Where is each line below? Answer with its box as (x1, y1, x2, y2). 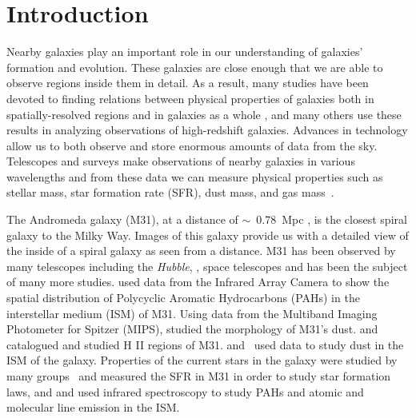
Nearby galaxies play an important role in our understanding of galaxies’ (6, 43, 363, 60)
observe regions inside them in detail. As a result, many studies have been (6, 74, 369, 91)
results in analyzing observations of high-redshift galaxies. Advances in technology (6, 121, 408, 138)
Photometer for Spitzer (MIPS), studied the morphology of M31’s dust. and (6, 320, 378, 337)
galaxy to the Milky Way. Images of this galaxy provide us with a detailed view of (6, 226, 409, 243)
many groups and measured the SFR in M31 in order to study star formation (6, 368, 391, 384)
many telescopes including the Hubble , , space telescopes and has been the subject (6, 257, 408, 274)
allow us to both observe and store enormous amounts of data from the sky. (6, 137, 378, 153)
